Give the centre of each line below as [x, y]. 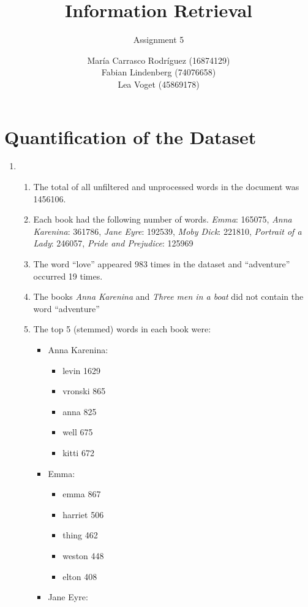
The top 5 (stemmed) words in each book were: [122, 329]
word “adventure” [66, 308]
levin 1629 [82, 370]
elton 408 [80, 576]
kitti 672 [78, 452]
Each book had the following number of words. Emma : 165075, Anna [163, 219]
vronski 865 [84, 391]
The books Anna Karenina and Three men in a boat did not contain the [168, 296]
